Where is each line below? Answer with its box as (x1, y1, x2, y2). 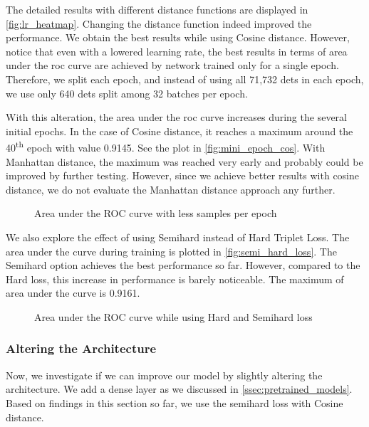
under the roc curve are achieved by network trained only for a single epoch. (6, 58, 339, 73)
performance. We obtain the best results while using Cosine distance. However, (6, 30, 350, 45)
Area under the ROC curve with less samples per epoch (34, 206, 277, 221)
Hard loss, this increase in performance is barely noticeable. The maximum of (6, 271, 344, 286)
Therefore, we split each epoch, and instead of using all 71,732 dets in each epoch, (6, 71, 364, 86)
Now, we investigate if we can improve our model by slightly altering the (6, 367, 323, 382)
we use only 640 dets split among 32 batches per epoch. (6, 85, 248, 100)
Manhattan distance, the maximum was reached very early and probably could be (6, 154, 363, 169)
